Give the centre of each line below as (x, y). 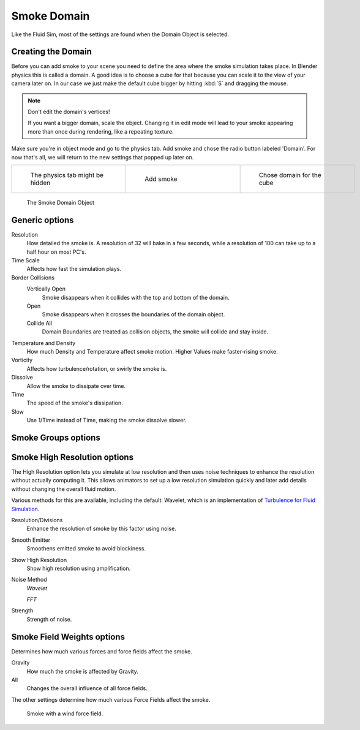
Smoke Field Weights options (68, 637)
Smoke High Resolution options (73, 457)
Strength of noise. (49, 619)
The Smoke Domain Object (61, 202)
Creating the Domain (51, 52)
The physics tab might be (67, 175)
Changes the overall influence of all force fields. (87, 688)
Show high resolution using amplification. (79, 568)
